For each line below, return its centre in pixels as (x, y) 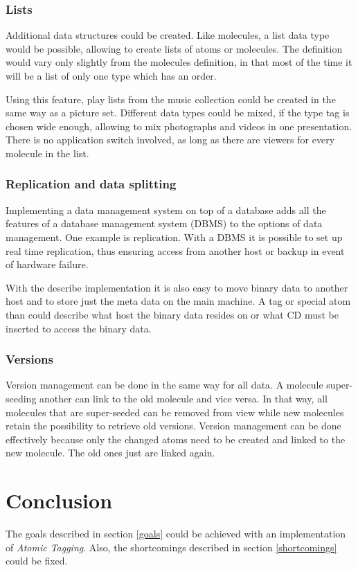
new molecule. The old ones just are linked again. (110, 453)
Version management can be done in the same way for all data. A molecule (164, 385)
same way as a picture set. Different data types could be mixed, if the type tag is (178, 113)
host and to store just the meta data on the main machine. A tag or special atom (178, 301)
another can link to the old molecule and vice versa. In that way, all (184, 398)
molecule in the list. (47, 153)
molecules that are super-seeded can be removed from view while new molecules (175, 412)
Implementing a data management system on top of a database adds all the (166, 210)
